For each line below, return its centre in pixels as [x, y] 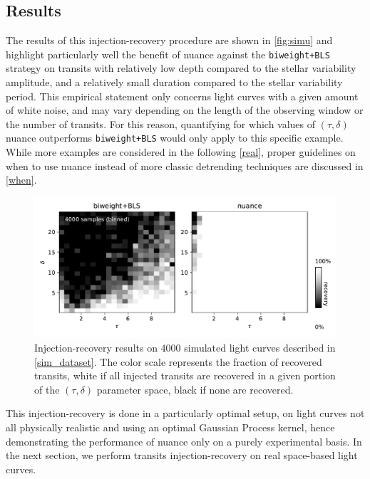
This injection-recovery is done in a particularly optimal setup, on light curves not [185, 413]
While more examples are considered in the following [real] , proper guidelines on [181, 152]
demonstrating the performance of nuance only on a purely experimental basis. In [184, 441]
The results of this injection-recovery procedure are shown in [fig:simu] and [169, 40]
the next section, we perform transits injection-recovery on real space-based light [182, 455]
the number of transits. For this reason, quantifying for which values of [161, 123]
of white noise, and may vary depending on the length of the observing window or [185, 110]
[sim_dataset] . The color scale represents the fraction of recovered [178, 361]
